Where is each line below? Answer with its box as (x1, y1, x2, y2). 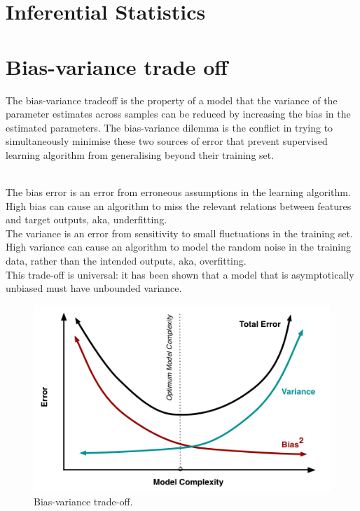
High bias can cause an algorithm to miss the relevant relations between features (6, 198, 352, 213)
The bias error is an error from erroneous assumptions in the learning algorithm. (6, 185, 351, 199)
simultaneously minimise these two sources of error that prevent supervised (6, 134, 328, 148)
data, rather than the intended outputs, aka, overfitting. (6, 253, 247, 268)
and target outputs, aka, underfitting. (6, 212, 167, 227)
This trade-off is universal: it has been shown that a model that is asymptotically (6, 267, 354, 281)
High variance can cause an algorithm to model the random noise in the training (6, 239, 352, 254)
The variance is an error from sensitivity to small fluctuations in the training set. (6, 225, 353, 240)
